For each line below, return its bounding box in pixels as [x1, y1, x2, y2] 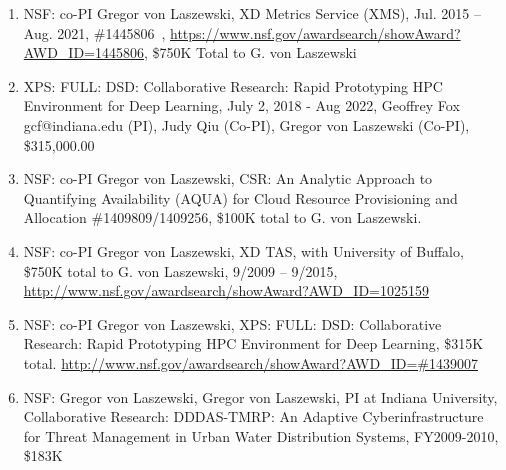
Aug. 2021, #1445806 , [23, 22, 166, 43]
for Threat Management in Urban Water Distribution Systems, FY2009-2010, [23, 425, 499, 446]
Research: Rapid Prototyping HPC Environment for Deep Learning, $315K [23, 333, 484, 354]
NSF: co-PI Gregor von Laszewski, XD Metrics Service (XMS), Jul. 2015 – [23, 3, 482, 23]
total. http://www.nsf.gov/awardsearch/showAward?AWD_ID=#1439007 [23, 352, 479, 373]
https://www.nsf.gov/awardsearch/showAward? [170, 22, 461, 43]
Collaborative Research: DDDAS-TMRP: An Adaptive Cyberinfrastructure [23, 406, 484, 427]
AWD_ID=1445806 [23, 42, 144, 63]
